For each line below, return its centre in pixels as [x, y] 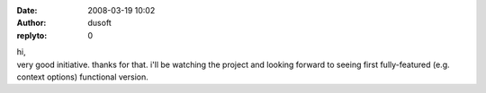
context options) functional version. [82, 77]
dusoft [99, 23]
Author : [31, 23]
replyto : [32, 35]
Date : [27, 10]
